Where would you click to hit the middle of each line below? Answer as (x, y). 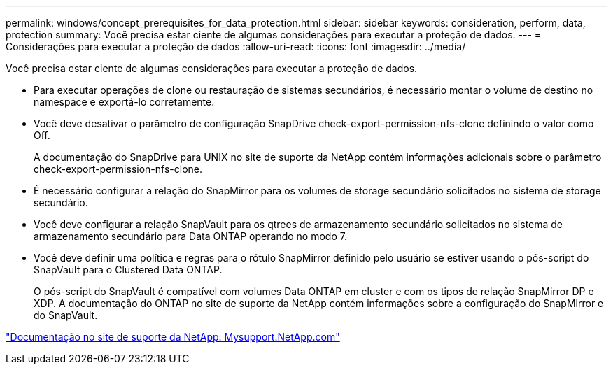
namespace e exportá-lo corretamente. (124, 102)
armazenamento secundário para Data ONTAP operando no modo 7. (190, 236)
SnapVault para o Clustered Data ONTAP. (128, 270)
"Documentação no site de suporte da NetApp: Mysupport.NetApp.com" (173, 337)
